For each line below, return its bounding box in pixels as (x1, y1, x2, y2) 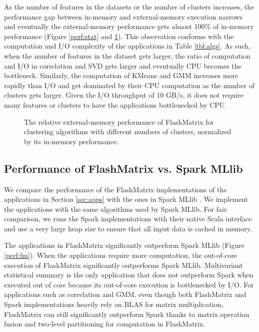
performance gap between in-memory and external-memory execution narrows (4, 11, 243, 22)
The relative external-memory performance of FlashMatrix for (24, 116, 214, 127)
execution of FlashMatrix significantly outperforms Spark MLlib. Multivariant (4, 259, 243, 270)
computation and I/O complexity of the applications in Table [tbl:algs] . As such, (4, 41, 250, 51)
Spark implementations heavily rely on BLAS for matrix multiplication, (4, 299, 223, 309)
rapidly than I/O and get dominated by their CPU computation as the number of (4, 80, 254, 90)
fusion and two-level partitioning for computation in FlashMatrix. (4, 318, 205, 329)
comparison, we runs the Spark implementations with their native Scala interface (4, 213, 252, 224)
